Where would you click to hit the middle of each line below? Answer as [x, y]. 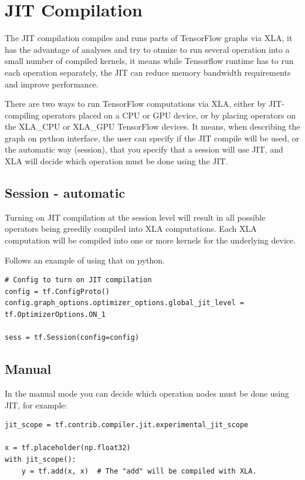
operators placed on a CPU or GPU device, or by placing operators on [169, 115]
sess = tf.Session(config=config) [72, 338]
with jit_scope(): [40, 459]
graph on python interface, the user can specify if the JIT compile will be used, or [152, 138]
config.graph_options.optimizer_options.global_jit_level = [125, 303]
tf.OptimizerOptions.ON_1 [55, 315]
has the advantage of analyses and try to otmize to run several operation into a [147, 49]
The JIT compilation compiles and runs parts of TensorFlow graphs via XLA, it [149, 38]
